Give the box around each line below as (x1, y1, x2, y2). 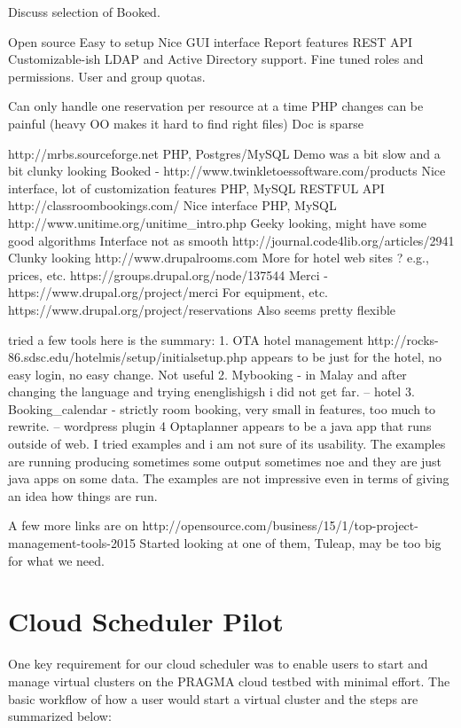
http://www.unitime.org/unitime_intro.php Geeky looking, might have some (8, 213, 427, 231)
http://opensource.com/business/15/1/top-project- (142, 516, 418, 535)
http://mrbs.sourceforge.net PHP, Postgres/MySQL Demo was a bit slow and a (8, 144, 441, 162)
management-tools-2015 (8, 534, 136, 552)
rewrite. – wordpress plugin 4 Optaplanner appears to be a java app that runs (8, 417, 432, 435)
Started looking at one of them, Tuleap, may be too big (139, 534, 441, 552)
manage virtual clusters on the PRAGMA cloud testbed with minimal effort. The (8, 671, 450, 690)
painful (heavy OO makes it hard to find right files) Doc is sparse (8, 114, 363, 132)
